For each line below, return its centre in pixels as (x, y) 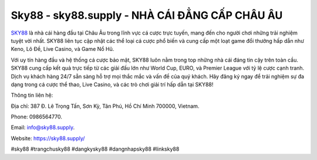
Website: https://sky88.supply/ (48, 138)
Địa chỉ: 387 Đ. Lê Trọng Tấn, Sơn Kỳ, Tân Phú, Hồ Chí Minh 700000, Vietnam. (105, 106)
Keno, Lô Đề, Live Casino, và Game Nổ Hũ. (63, 49)
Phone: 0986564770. (37, 117)
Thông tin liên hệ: (32, 95)
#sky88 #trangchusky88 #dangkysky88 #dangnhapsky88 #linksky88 (95, 149)
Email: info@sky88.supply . (43, 127)
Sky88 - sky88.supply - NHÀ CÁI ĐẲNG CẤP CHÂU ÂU (147, 15)
